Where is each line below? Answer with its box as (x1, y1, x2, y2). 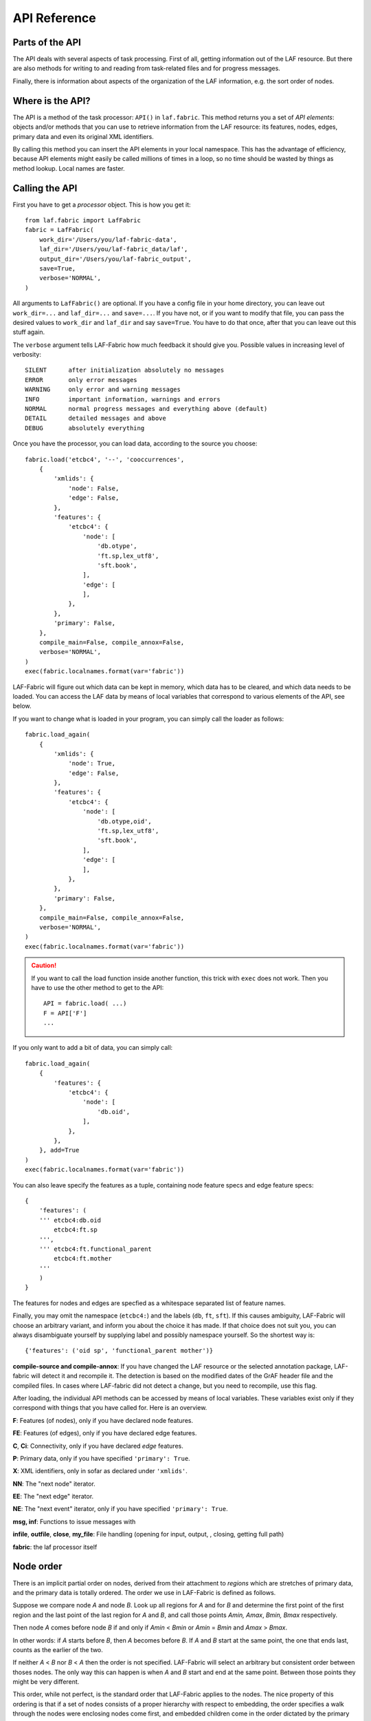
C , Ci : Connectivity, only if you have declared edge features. (12, 1442, 183, 1450)
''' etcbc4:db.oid (38, 1216, 102, 1224)
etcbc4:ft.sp (54, 1226, 98, 1234)
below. (12, 702, 32, 710)
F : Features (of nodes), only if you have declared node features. (12, 1416, 194, 1424)
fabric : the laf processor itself (12, 1543, 98, 1551)
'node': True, (68, 759, 116, 768)
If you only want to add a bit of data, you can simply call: (12, 1044, 173, 1052)
